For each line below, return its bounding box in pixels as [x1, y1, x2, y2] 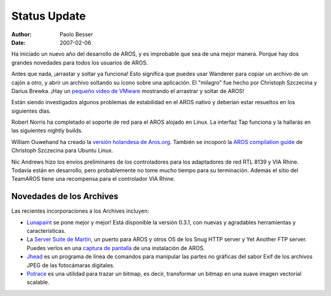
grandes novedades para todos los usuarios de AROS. [11, 59, 148, 66]
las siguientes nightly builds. [11, 127, 83, 134]
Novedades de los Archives [11, 191, 119, 202]
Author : [11, 31, 32, 38]
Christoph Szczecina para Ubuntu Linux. [11, 147, 113, 154]
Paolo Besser [59, 31, 93, 38]
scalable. [26, 279, 50, 286]
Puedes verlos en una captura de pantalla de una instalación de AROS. [26, 244, 205, 251]
